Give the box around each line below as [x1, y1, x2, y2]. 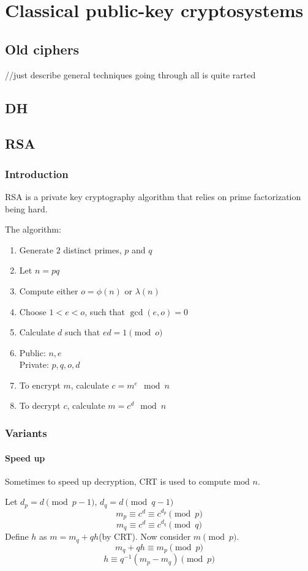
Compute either [19, 284, 78, 297]
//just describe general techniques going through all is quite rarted [5, 68, 256, 81]
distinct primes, [63, 243, 122, 256]
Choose [19, 305, 47, 318]
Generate [19, 243, 54, 256]
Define [5, 530, 29, 543]
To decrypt [19, 399, 61, 412]
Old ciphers [5, 39, 80, 58]
